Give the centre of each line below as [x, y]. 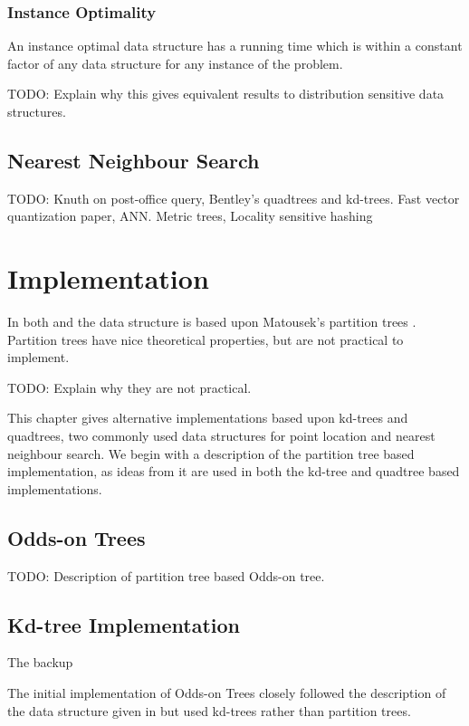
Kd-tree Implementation [124, 624]
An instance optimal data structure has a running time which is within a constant [235, 46]
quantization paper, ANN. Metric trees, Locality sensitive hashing [190, 216]
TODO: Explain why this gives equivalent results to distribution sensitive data [226, 94]
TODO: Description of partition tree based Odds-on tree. [166, 575]
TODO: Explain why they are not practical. [129, 387]
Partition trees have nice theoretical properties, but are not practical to [206, 339]
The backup [40, 662]
